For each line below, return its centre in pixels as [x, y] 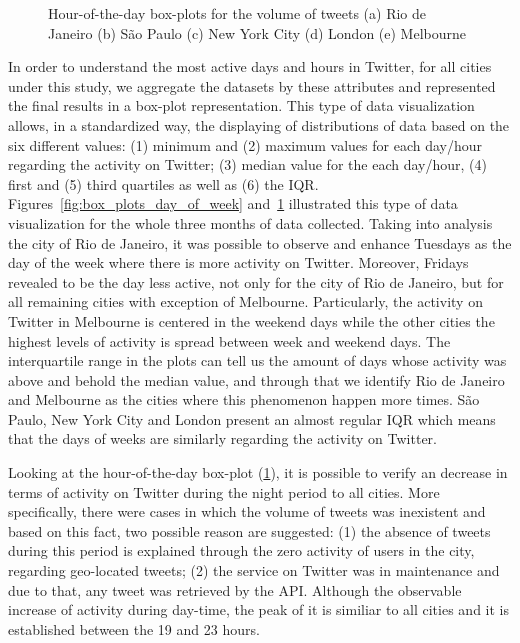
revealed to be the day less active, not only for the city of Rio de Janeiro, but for [256, 281]
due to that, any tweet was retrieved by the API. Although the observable [235, 589]
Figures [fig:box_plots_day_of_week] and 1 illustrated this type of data [233, 203]
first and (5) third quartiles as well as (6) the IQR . [163, 183]
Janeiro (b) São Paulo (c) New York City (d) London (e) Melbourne [257, 32]
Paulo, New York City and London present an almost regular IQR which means [252, 418]
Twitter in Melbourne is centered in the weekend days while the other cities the [251, 320]
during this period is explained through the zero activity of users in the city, [241, 550]
